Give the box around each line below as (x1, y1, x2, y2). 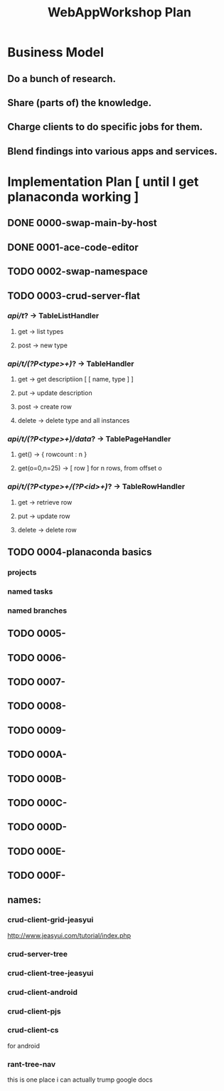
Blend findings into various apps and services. (7, 145, 218, 157)
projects (7, 567, 37, 577)
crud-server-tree (7, 949, 68, 959)
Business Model (7, 44, 105, 60)
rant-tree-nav (7, 1059, 56, 1069)
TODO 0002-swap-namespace (7, 265, 148, 278)
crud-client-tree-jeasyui (7, 968, 94, 978)
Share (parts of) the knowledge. (7, 97, 152, 109)
